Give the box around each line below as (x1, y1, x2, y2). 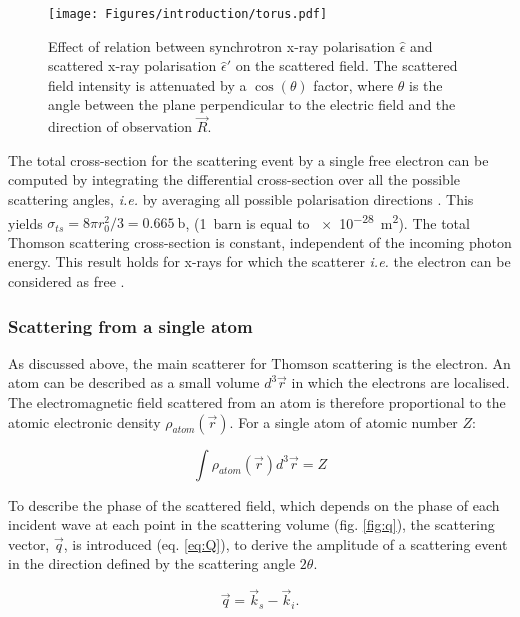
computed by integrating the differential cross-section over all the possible (8, 169, 461, 190)
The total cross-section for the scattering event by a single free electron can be (8, 149, 489, 170)
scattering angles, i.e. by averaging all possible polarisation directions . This (8, 189, 474, 210)
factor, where (313, 74, 394, 95)
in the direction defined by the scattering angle (8, 553, 296, 574)
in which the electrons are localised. (291, 372, 510, 393)
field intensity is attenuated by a (48, 74, 247, 95)
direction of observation (48, 116, 193, 137)
